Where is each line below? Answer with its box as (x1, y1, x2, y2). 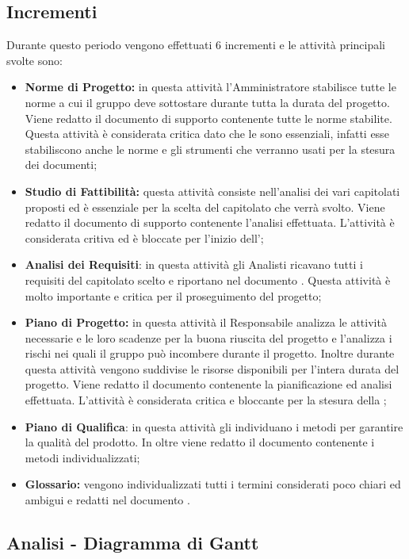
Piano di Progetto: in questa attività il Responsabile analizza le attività (25, 314, 387, 331)
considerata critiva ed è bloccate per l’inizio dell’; (25, 229, 264, 246)
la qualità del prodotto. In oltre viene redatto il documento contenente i (25, 434, 375, 450)
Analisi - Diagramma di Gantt (6, 530, 259, 555)
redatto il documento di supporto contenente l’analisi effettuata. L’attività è (25, 214, 395, 231)
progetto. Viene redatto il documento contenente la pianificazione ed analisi (25, 376, 392, 392)
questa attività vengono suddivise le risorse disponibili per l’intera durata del (25, 360, 399, 377)
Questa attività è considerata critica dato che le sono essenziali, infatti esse (25, 125, 389, 142)
